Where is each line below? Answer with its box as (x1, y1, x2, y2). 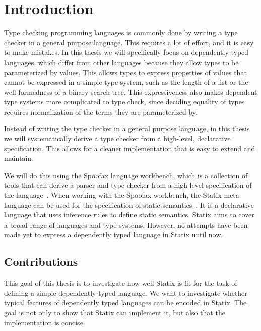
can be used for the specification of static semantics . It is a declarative (33, 199, 254, 210)
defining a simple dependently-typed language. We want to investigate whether (4, 287, 247, 298)
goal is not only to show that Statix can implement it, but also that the (4, 307, 225, 317)
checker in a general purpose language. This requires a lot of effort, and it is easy (4, 37, 254, 47)
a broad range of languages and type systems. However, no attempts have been (4, 219, 248, 230)
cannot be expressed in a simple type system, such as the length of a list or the (4, 77, 248, 87)
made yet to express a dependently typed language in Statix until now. (4, 229, 223, 240)
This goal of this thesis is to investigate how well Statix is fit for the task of (4, 278, 237, 288)
